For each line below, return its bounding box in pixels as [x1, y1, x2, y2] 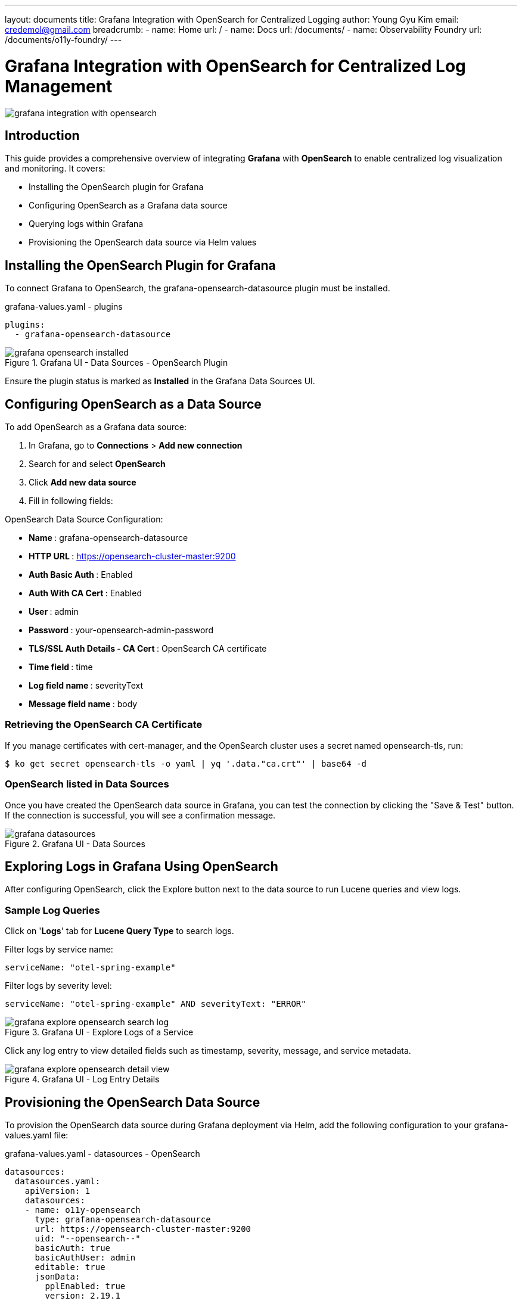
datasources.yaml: [14, 1176, 101, 1186]
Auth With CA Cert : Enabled [29, 588, 142, 599]
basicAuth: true [35, 1243, 111, 1253]
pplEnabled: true [45, 1281, 126, 1291]
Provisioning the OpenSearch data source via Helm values [29, 237, 257, 248]
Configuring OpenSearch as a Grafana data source [29, 200, 228, 211]
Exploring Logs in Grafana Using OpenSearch [5, 858, 278, 874]
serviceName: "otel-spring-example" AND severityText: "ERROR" [5, 999, 306, 1009]
